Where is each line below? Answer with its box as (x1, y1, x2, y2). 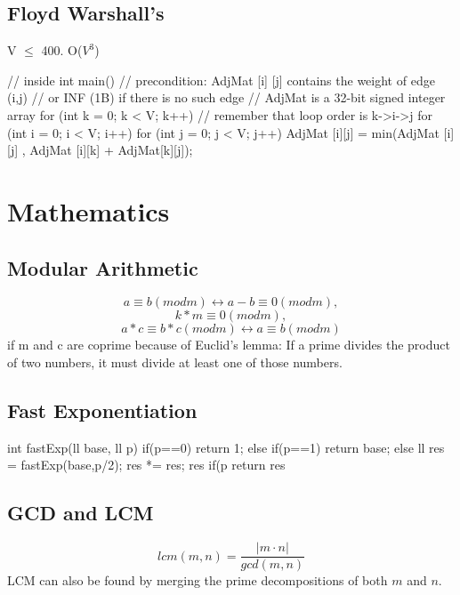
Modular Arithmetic (7, 253, 198, 281)
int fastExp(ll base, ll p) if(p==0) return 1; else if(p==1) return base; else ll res (7, 438, 445, 456)
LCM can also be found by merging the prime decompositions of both (7, 571, 388, 590)
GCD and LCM (7, 499, 154, 527)
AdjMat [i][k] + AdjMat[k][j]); (29, 141, 193, 159)
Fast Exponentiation (7, 396, 198, 423)
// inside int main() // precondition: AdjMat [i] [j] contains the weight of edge (7, 70, 435, 89)
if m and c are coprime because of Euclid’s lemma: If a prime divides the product (7, 335, 450, 354)
